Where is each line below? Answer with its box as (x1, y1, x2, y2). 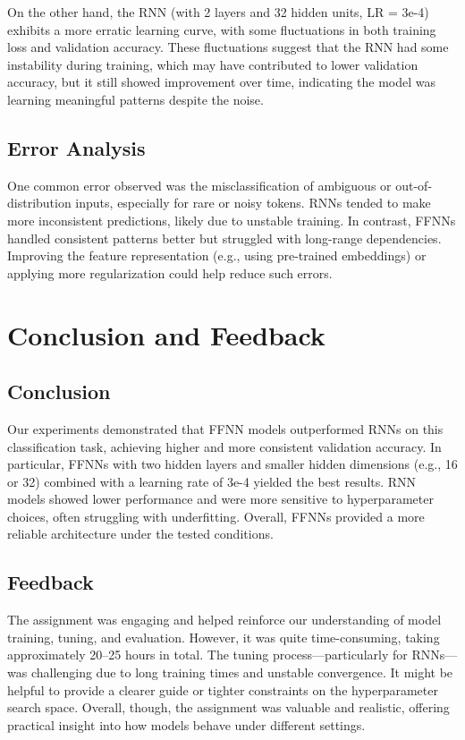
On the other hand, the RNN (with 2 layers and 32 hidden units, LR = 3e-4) (7, 3, 429, 21)
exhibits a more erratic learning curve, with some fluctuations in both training (7, 20, 436, 38)
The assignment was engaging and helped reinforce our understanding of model (7, 610, 442, 629)
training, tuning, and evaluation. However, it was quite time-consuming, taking (7, 627, 440, 646)
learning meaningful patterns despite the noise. (7, 89, 264, 108)
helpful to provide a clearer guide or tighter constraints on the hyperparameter (7, 680, 438, 699)
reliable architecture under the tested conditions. (7, 524, 274, 543)
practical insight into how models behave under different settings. (7, 715, 366, 734)
